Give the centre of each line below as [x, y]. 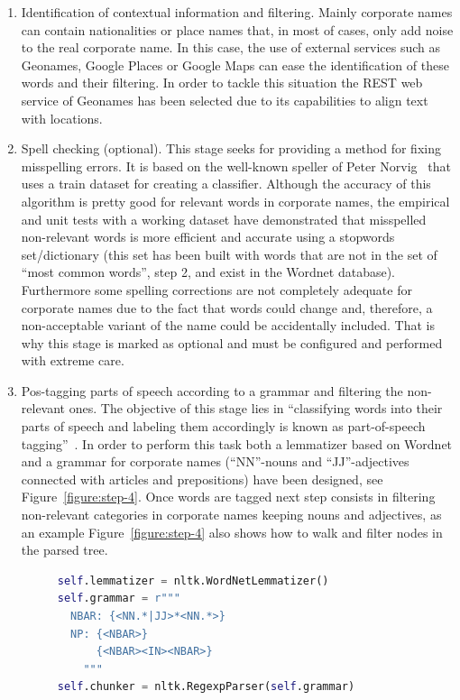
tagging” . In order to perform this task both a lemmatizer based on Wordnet [237, 443]
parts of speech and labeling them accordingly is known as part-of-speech [223, 426]
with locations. [62, 118]
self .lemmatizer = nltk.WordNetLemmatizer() [193, 580]
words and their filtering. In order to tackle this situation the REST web [222, 83]
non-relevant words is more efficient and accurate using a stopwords [208, 237]
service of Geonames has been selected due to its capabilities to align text [225, 100]
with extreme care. [73, 360]
